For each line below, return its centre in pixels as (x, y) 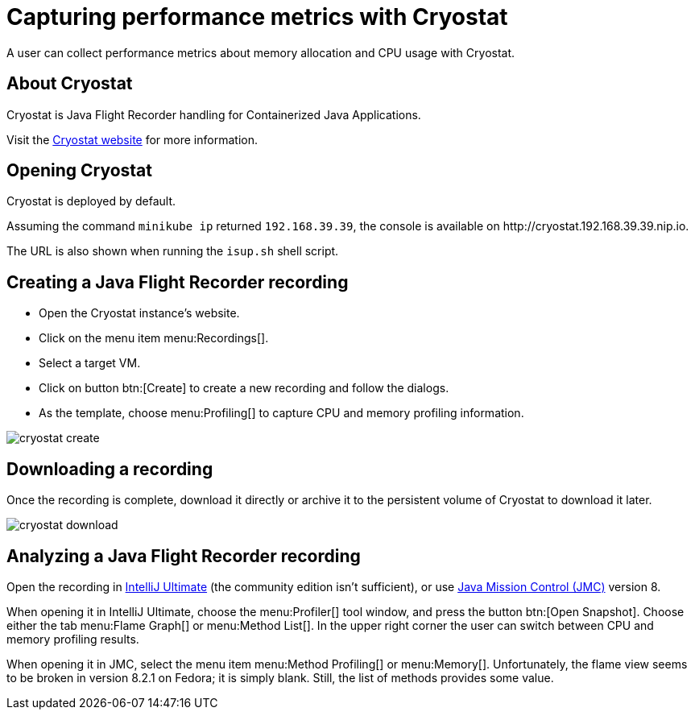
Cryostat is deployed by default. (91, 201)
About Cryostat (70, 84)
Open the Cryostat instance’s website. (139, 313)
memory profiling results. (73, 639)
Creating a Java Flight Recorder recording (178, 282)
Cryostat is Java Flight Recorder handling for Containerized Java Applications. (214, 114)
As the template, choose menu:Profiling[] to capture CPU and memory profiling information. (281, 413)
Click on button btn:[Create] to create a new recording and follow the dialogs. (244, 388)
